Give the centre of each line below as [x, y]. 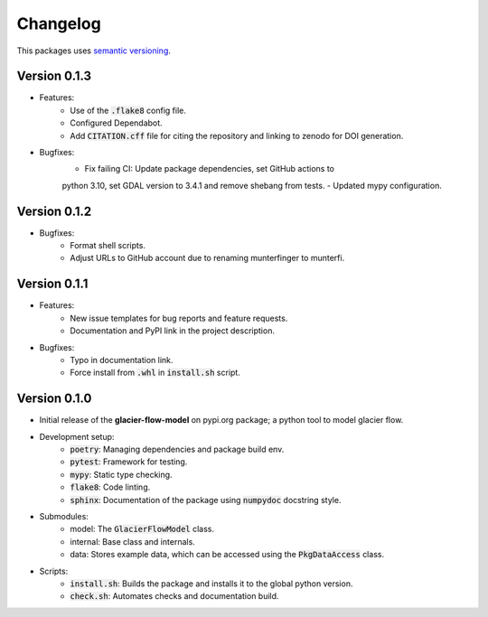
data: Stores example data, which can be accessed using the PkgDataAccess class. [227, 555]
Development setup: [77, 436]
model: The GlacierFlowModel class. [142, 529]
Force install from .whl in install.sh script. [155, 373]
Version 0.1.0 [54, 399]
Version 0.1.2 [54, 211]
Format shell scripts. [108, 246]
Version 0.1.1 [52, 284]
